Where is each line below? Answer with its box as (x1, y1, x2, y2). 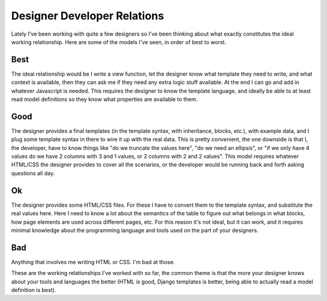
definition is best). (11, 286, 57, 294)
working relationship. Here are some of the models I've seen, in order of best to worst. (11, 38, 226, 45)
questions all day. (11, 169, 55, 176)
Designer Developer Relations (11, 9, 165, 22)
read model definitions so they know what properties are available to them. (11, 95, 198, 103)
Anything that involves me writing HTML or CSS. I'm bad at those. (11, 258, 175, 265)
